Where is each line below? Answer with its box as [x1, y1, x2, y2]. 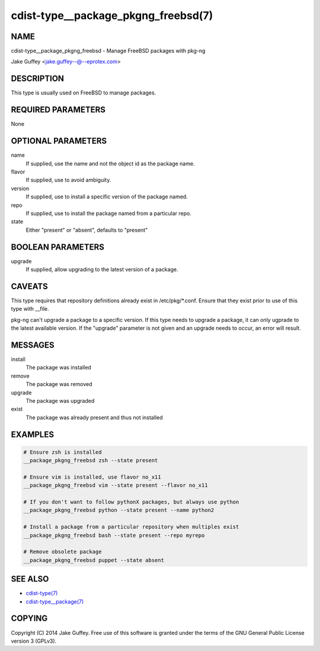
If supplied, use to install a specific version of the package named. [25, 193, 188, 200]
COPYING [11, 614, 48, 624]
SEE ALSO [11, 574, 49, 584]
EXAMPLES [11, 429, 55, 440]
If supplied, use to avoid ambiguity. [25, 176, 111, 184]
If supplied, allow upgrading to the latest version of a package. [25, 266, 178, 273]
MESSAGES [11, 340, 55, 350]
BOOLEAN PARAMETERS [11, 242, 105, 252]
